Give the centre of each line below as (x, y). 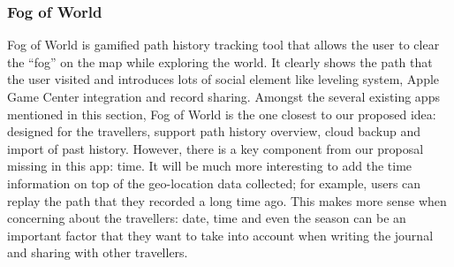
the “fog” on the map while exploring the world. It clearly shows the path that (220, 61)
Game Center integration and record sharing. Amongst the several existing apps (223, 96)
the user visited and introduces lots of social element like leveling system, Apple (223, 79)
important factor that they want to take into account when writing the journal (220, 235)
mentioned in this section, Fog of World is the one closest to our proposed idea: (222, 114)
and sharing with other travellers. (98, 252)
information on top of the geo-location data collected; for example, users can (214, 183)
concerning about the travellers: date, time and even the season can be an (207, 218)
